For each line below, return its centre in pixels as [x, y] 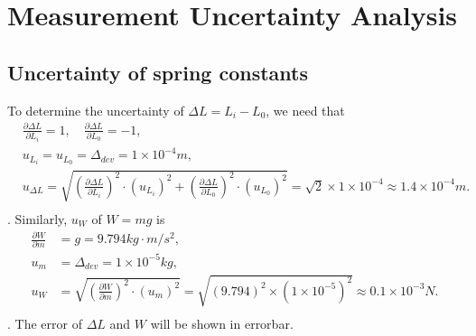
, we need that [305, 110]
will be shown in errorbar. [222, 323]
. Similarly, [37, 218]
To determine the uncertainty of [96, 110]
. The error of [45, 323]
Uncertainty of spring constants [158, 72]
